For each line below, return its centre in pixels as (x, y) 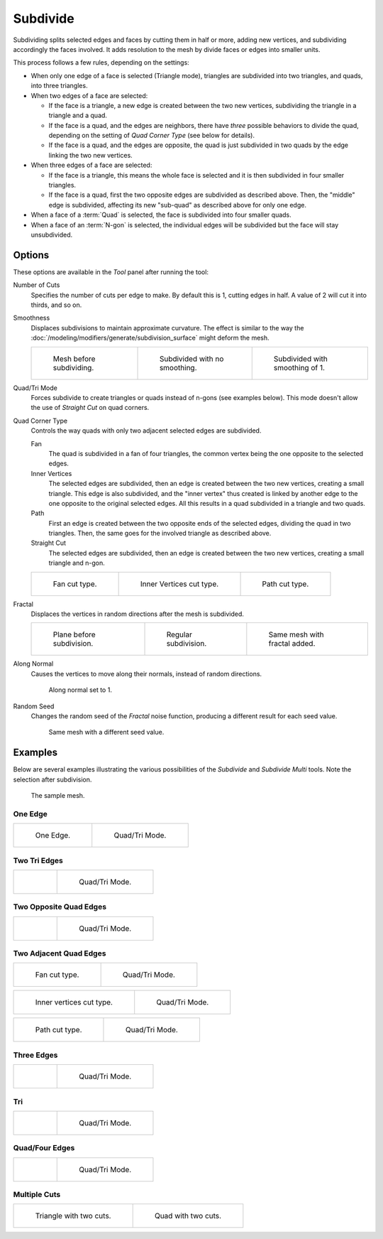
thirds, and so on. (56, 305)
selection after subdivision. (52, 779)
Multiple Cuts (37, 1195)
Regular (179, 634)
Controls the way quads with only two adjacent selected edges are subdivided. (146, 431)
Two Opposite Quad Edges (60, 907)
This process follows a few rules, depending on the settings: (101, 63)
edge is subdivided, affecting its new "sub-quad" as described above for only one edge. (177, 205)
